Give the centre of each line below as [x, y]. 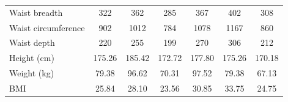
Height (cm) [32, 58]
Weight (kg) [32, 73]
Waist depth [32, 42]
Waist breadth [36, 12]
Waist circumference [47, 27]
